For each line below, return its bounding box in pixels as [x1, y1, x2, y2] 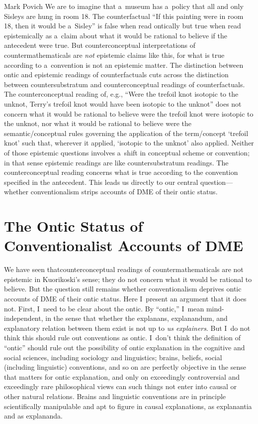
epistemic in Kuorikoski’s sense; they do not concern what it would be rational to [4, 274, 252, 284]
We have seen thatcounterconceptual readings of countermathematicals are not [4, 264, 244, 275]
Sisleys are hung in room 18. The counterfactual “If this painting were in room [4, 10, 244, 21]
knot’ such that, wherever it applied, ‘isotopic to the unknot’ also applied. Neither [4, 138, 254, 148]
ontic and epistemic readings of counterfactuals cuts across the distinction [4, 69, 229, 80]
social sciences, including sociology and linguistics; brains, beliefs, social [4, 352, 222, 362]
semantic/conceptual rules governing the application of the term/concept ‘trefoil [4, 128, 249, 138]
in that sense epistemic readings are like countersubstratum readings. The [4, 157, 229, 167]
